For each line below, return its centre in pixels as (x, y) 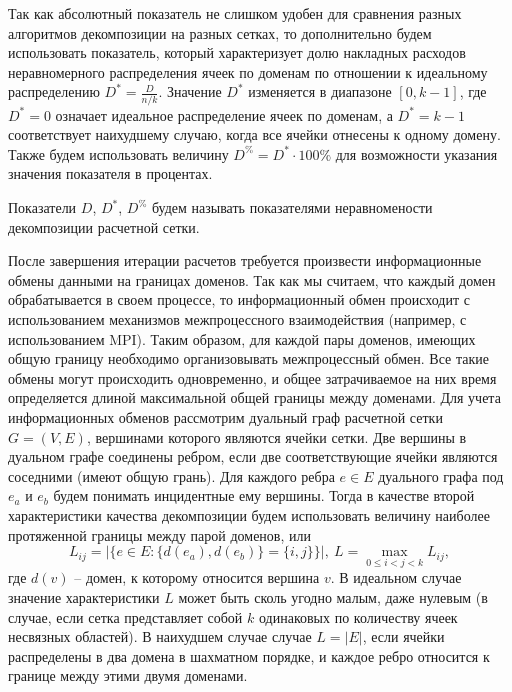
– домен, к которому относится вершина (197, 577)
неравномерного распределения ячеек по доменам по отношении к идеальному (248, 71)
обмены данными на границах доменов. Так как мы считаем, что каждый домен (252, 279)
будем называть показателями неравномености (292, 207)
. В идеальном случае (396, 577)
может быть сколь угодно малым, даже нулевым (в (333, 596)
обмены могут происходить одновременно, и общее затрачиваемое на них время (252, 377)
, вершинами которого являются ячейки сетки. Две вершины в (276, 436)
